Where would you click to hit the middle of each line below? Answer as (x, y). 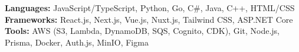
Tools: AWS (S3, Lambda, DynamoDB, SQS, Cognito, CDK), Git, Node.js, (142, 31)
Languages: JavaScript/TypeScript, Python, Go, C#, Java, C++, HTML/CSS (150, 8)
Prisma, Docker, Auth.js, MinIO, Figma (77, 42)
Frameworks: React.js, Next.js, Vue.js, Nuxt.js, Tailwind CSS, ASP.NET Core (149, 19)
